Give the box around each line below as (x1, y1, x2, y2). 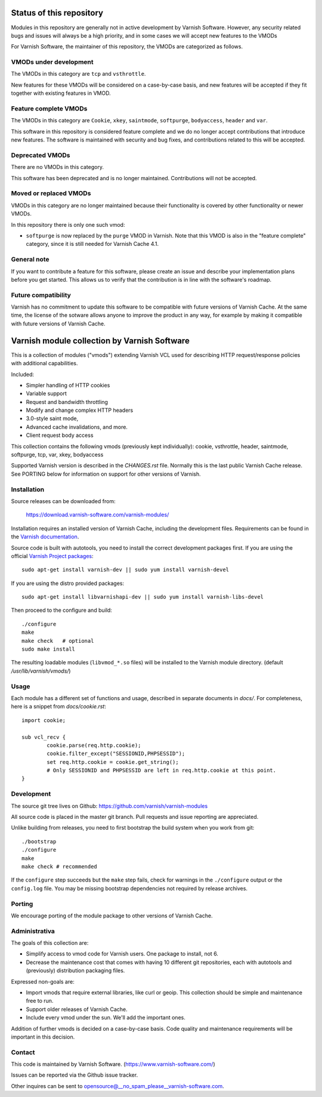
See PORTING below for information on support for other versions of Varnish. (11, 470, 201, 477)
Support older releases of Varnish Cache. (26, 1006, 128, 1013)
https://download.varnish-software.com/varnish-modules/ (26, 511, 169, 519)
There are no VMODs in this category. (11, 164, 104, 171)
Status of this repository (11, 8, 104, 18)
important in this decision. (11, 1033, 75, 1040)
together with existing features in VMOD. (11, 90, 111, 97)
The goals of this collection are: (11, 939, 89, 947)
